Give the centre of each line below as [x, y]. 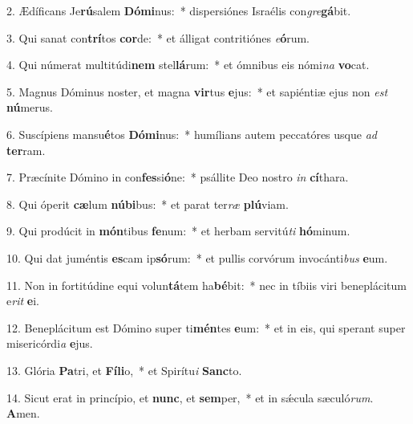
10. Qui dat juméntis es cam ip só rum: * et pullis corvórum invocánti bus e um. [197, 257]
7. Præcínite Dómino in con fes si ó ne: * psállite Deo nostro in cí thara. [178, 177]
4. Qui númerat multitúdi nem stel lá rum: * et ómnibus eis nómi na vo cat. [188, 65]
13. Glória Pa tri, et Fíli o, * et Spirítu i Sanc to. [124, 370]
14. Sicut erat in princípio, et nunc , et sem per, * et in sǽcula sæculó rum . [190, 397]
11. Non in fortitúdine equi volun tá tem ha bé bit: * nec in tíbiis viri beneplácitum [206, 285]
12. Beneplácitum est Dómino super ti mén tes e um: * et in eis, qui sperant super [206, 327]
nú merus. [30, 107]
